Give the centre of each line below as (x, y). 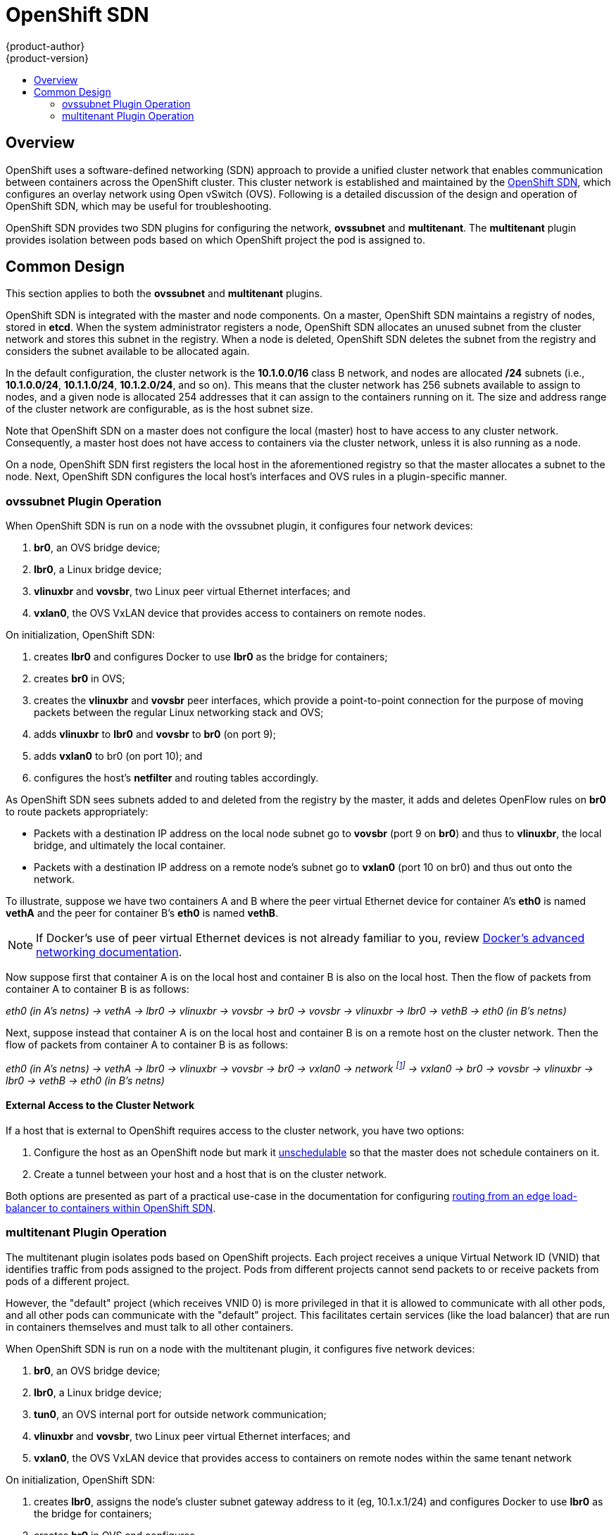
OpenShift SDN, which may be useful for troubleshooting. (139, 206)
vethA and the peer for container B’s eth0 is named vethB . (142, 913)
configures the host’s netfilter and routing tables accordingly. (176, 778)
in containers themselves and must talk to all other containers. (150, 1327)
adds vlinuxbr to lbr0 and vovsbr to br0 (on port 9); (155, 734)
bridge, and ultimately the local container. (130, 846)
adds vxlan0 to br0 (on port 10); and (118, 756)
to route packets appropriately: (77, 812)
